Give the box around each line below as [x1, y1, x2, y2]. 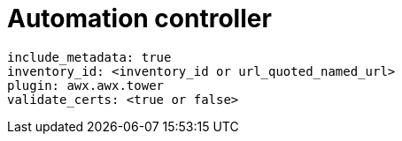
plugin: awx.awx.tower [7, 78, 165, 93]
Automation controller [7, 4, 272, 33]
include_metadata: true [7, 49, 172, 64]
